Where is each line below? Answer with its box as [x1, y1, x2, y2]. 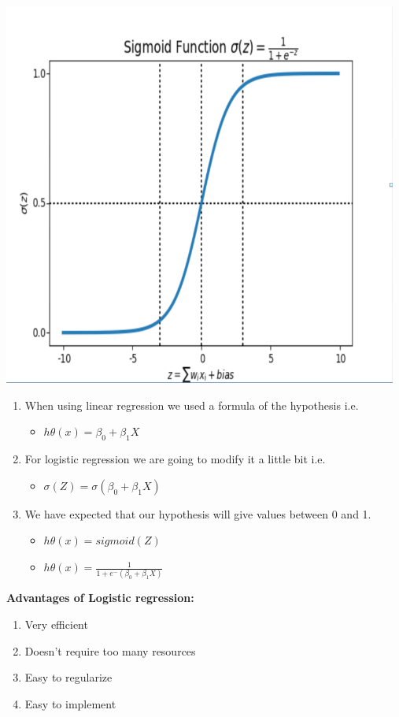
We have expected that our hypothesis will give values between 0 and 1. [24, 505, 371, 522]
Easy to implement [24, 695, 116, 711]
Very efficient [24, 615, 88, 632]
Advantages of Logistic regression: [6, 589, 194, 606]
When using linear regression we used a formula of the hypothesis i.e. [24, 396, 359, 413]
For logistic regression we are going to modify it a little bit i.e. [24, 451, 326, 467]
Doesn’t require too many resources [24, 642, 196, 659]
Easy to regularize [24, 669, 113, 685]
